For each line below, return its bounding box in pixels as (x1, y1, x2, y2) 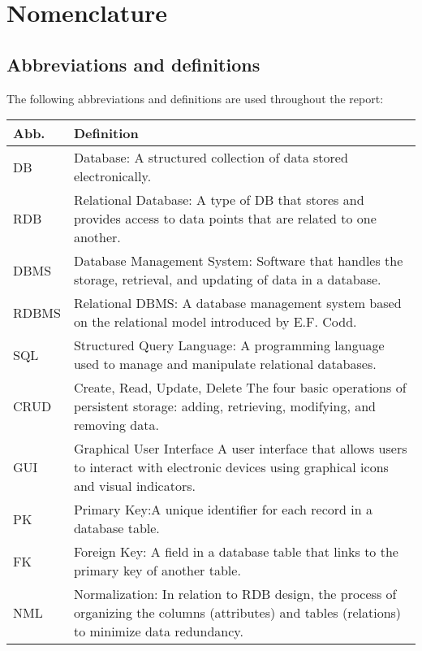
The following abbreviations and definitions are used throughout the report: (6, 89, 384, 106)
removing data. (73, 415, 159, 435)
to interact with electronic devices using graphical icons (73, 458, 389, 477)
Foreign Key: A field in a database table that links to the (73, 542, 398, 562)
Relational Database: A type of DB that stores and (73, 190, 364, 210)
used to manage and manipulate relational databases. (73, 354, 377, 374)
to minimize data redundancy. (73, 622, 243, 641)
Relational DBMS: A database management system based (73, 293, 402, 313)
